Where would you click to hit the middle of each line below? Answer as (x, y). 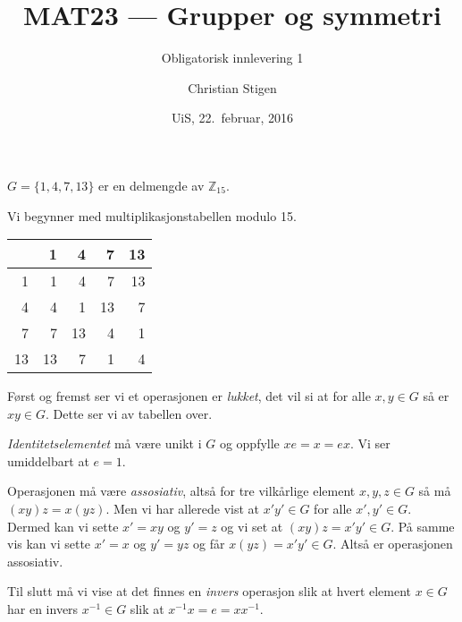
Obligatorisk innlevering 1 (232, 58)
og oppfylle (249, 443)
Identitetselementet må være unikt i (105, 443)
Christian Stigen (232, 87)
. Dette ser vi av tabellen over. (129, 413)
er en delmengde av (151, 185)
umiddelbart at (48, 460)
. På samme (423, 526)
